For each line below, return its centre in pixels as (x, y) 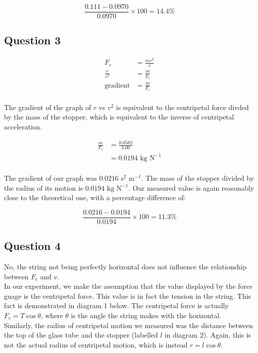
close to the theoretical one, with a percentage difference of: (95, 197)
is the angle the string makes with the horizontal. (146, 315)
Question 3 (32, 40)
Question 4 (32, 246)
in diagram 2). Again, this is (208, 335)
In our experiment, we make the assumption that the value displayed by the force (128, 286)
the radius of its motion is (44, 187)
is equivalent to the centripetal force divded (183, 107)
